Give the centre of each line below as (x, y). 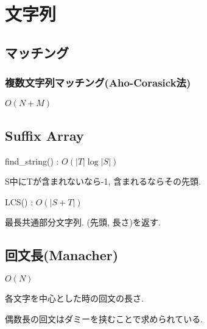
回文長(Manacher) (62, 255)
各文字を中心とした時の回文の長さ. (74, 298)
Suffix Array (44, 135)
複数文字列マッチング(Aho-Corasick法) (98, 83)
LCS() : (19, 201)
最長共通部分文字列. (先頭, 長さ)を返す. (83, 222)
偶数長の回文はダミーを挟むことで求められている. (104, 318)
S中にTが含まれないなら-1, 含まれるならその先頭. (103, 181)
